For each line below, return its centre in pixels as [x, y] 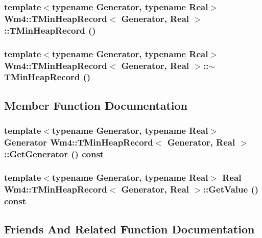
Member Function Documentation [96, 105]
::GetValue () [231, 189]
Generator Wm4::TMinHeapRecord [79, 142]
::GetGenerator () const [54, 153]
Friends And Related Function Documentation [129, 229]
